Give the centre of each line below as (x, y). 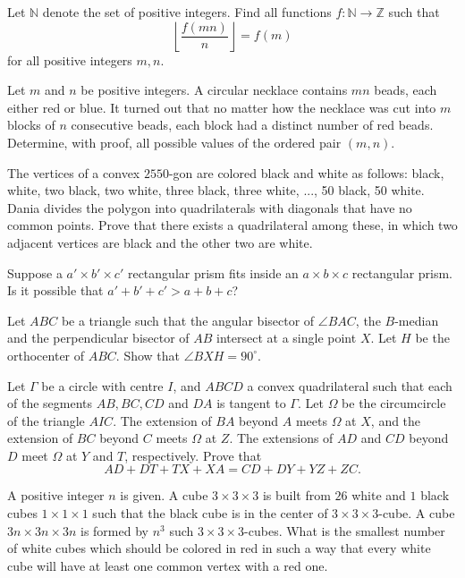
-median (417, 320)
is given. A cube (164, 495)
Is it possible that (55, 290)
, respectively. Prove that (193, 455)
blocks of (31, 125)
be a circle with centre (102, 385)
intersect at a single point (287, 338)
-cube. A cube (417, 513)
